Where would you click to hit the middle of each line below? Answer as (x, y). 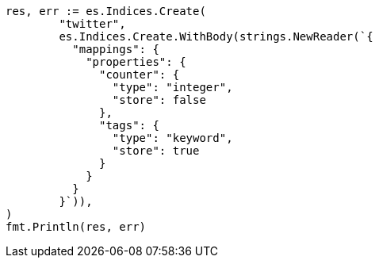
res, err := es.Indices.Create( (106, 11)
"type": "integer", (172, 87)
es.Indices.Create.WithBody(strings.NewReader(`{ (216, 36)
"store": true (156, 151)
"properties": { (136, 62)
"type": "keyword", (172, 138)
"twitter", (92, 24)
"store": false (159, 100)
